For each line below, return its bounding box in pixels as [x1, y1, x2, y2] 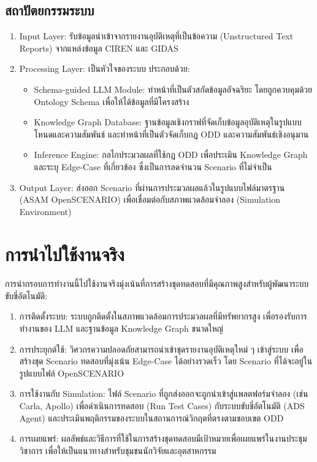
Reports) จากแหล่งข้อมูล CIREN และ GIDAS [19, 41, 178, 54]
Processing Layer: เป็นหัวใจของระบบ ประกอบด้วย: [19, 62, 190, 75]
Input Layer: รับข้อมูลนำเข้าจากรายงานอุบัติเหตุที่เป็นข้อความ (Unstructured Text [19, 29, 294, 42]
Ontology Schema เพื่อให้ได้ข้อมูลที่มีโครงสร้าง [34, 95, 189, 108]
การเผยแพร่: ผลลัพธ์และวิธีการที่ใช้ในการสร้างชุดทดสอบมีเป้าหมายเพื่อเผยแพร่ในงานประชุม [19, 432, 307, 445]
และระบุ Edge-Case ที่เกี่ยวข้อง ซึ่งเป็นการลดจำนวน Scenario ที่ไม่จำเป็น [34, 160, 272, 173]
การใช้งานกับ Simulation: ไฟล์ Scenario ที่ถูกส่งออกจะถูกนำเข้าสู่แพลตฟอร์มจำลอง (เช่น [19, 387, 308, 400]
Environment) [19, 205, 72, 217]
